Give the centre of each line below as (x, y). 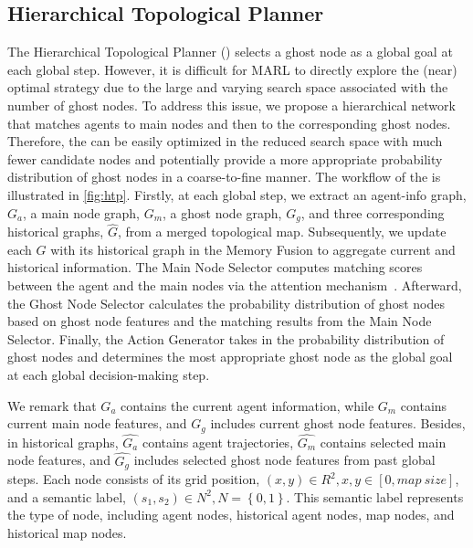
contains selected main (383, 442)
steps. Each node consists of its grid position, (134, 479)
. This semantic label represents (375, 496)
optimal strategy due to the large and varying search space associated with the (228, 87)
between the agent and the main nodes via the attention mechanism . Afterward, (235, 285)
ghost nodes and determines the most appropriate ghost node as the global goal (230, 357)
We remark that (52, 405)
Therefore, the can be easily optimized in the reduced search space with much (225, 141)
